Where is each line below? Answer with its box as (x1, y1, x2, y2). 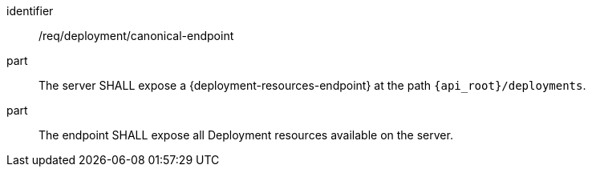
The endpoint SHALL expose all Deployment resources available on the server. (39, 128, 453, 142)
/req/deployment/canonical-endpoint (39, 29, 234, 42)
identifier (6, 4, 54, 18)
